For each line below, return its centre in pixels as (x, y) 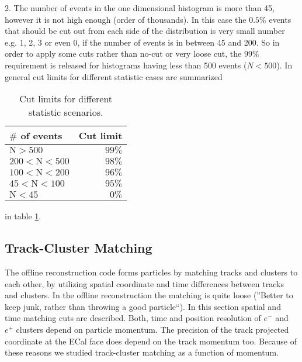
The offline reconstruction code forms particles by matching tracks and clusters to (151, 272)
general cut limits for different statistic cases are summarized (114, 76)
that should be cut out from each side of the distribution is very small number (145, 31)
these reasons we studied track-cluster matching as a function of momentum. (142, 352)
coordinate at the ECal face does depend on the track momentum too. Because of (151, 341)
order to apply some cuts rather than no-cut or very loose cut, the (123, 54)
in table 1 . (23, 216)
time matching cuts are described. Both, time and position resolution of (133, 318)
